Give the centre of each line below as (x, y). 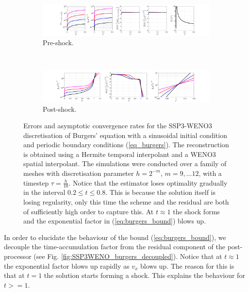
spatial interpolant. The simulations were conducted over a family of (125, 163)
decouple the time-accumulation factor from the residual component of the (115, 247)
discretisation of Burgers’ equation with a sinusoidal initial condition (125, 135)
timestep (36, 182)
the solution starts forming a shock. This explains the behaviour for (144, 275)
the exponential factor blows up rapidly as (67, 266)
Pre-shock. (58, 43)
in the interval (44, 192)
